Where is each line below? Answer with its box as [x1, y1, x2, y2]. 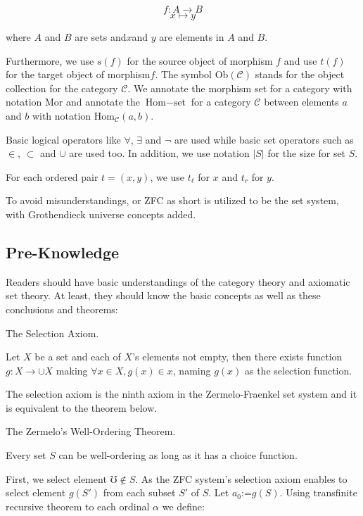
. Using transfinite [279, 485, 357, 500]
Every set [6, 448, 46, 462]
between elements [264, 94, 339, 109]
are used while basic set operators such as [174, 132, 354, 146]
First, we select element [6, 471, 107, 486]
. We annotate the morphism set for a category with [127, 80, 352, 95]
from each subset [103, 485, 176, 500]
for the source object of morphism [127, 53, 273, 68]
